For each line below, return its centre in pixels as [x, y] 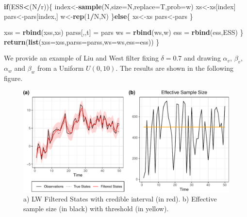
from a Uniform [61, 68]
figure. [13, 78]
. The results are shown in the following [174, 68]
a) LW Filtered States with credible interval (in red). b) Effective [120, 199]
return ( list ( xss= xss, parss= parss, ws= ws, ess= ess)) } [82, 41]
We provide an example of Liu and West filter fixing [81, 58]
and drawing [202, 58]
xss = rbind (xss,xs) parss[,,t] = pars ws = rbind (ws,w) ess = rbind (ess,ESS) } [124, 32]
